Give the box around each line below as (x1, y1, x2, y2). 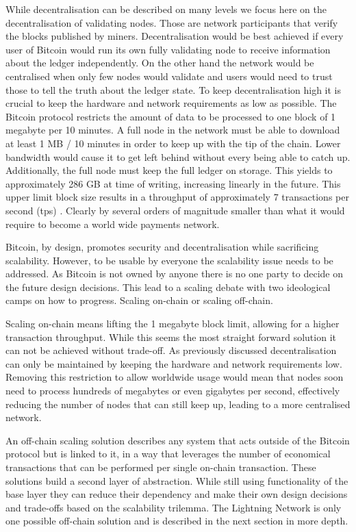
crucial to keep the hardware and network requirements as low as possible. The (5, 96, 337, 110)
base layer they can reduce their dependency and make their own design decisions (5, 487, 348, 501)
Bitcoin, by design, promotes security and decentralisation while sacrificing (5, 240, 319, 254)
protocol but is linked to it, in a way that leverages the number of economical (5, 446, 331, 461)
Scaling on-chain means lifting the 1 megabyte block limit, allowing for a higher (5, 316, 340, 331)
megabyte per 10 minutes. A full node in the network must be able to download (5, 123, 340, 137)
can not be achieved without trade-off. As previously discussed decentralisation (5, 343, 337, 357)
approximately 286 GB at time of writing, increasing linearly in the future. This (5, 176, 341, 190)
